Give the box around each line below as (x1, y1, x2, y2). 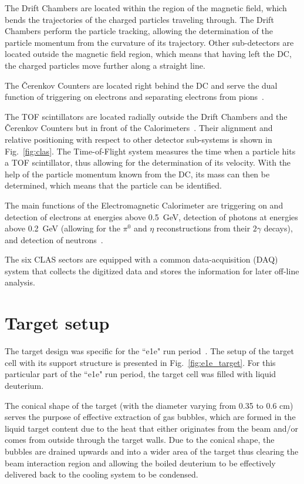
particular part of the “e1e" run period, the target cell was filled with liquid (5, 368, 276, 380)
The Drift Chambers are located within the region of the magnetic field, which (5, 2, 287, 14)
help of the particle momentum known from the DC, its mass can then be (5, 167, 270, 180)
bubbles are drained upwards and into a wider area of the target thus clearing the (5, 445, 299, 457)
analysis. (5, 276, 35, 288)
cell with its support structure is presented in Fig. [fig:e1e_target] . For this (5, 356, 276, 368)
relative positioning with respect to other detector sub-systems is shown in (5, 133, 272, 145)
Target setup (5, 311, 110, 335)
